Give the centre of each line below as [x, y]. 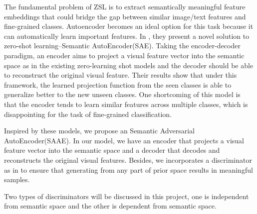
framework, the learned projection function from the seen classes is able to [118, 84]
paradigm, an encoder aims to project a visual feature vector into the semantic [124, 55]
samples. [17, 179]
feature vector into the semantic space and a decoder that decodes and [112, 150]
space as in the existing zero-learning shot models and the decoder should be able [129, 65]
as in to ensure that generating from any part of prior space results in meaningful [128, 169]
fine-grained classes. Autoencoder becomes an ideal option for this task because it [129, 26]
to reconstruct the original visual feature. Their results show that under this [121, 75]
